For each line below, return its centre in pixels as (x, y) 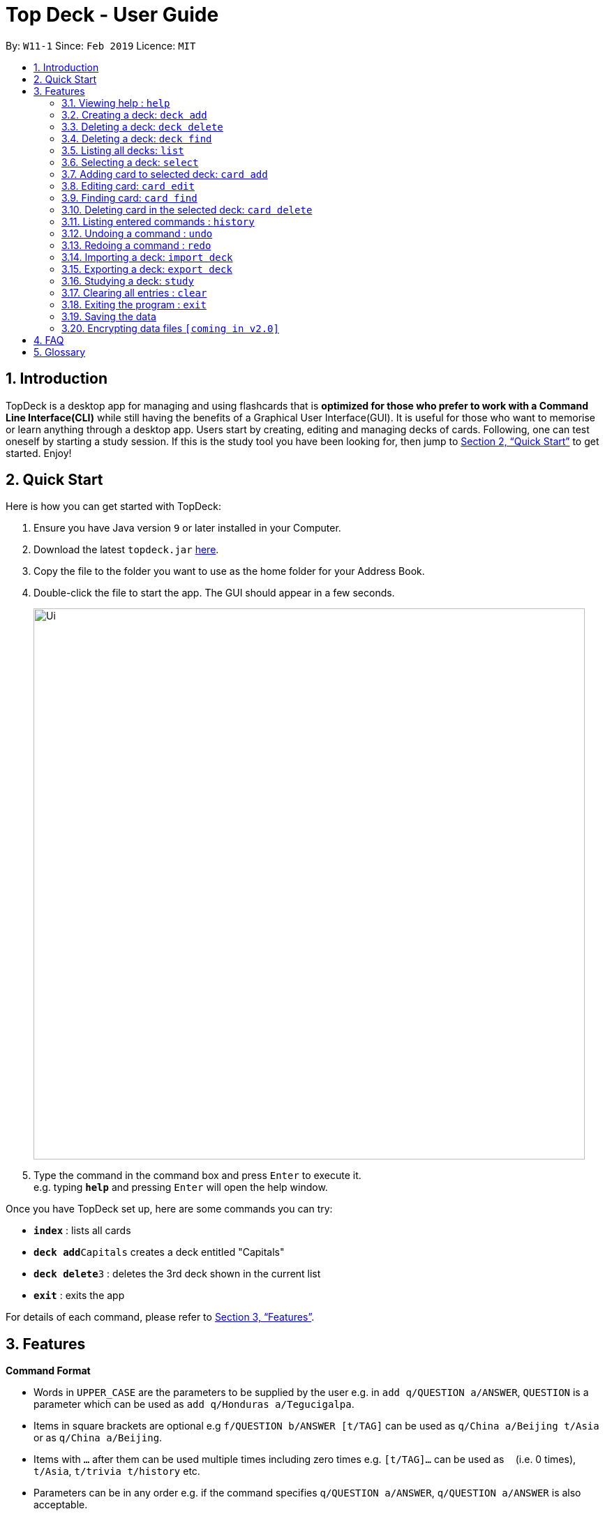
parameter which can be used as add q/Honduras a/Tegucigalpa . (194, 1404)
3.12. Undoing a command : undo (137, 233)
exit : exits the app (79, 1296)
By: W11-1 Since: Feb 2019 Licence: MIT (101, 45)
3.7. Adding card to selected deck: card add (165, 174)
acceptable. (61, 1505)
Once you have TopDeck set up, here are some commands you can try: (169, 1209)
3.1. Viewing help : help (116, 103)
